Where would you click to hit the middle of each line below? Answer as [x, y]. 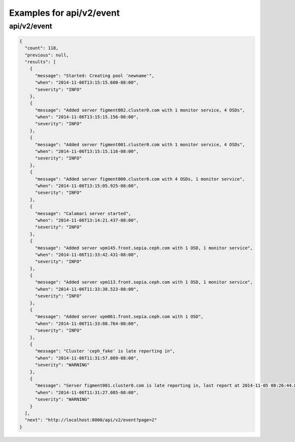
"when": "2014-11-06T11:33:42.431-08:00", [87, 254]
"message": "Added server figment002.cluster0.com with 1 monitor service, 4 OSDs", [140, 110]
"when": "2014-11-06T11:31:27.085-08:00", [87, 392]
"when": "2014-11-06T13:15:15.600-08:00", [87, 83]
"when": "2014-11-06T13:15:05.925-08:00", [87, 186]
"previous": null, [47, 55]
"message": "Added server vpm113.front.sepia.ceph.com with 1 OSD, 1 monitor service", [144, 282]
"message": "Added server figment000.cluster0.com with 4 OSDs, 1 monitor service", [140, 179]
